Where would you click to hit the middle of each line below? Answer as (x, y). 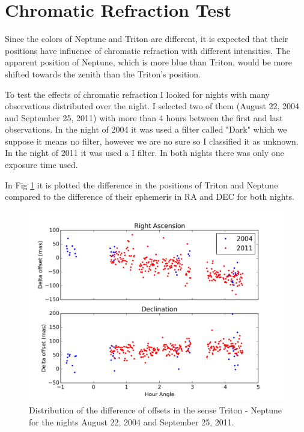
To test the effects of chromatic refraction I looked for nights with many (137, 94)
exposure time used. (41, 165)
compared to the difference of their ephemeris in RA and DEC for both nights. (150, 196)
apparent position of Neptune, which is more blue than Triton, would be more (148, 62)
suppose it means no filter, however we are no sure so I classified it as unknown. (152, 141)
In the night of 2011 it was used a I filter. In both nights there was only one (144, 153)
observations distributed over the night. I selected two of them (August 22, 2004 (152, 106)
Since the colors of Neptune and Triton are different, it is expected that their (147, 39)
